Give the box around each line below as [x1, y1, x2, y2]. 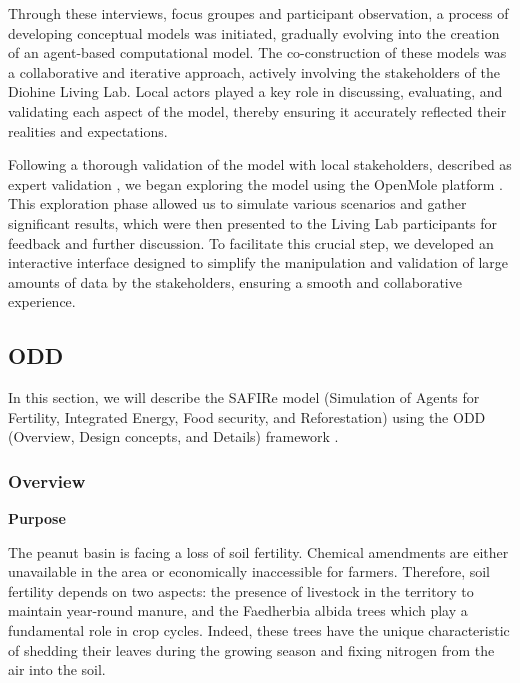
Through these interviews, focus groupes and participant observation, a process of [8, 3, 509, 23]
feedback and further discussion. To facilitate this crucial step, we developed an [8, 232, 494, 253]
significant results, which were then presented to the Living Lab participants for [8, 212, 498, 233]
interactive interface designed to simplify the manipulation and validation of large [8, 252, 509, 273]
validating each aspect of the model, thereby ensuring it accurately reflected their [8, 100, 507, 121]
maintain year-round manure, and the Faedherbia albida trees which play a [8, 600, 468, 621]
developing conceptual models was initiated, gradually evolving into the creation [8, 22, 500, 43]
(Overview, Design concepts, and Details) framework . [8, 426, 339, 447]
